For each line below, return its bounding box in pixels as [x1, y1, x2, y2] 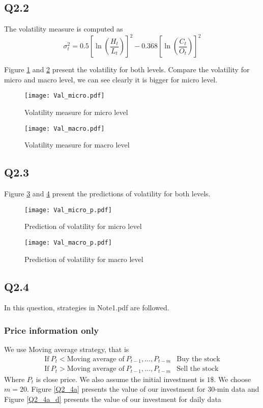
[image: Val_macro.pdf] [24, 125, 105, 132]
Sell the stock [177, 365, 219, 373]
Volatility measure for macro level [24, 139, 130, 150]
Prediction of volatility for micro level [24, 221, 142, 231]
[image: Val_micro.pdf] [24, 92, 105, 100]
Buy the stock [177, 355, 220, 363]
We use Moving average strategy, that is [4, 344, 129, 355]
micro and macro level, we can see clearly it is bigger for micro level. [4, 74, 218, 84]
